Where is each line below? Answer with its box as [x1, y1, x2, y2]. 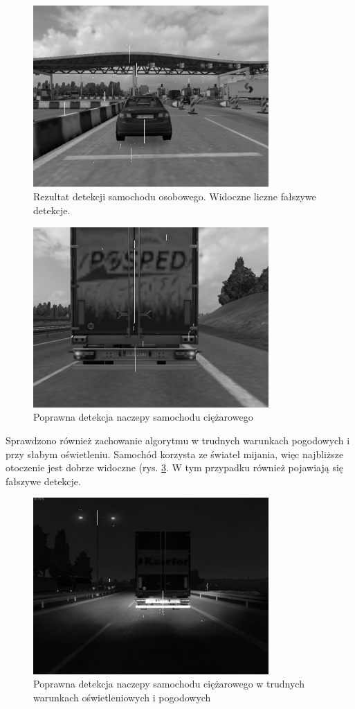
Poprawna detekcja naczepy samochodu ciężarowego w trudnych [33, 676, 304, 691]
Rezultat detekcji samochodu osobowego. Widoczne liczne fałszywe [33, 189, 316, 204]
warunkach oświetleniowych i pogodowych [33, 690, 211, 704]
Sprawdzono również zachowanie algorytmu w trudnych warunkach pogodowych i [6, 432, 350, 447]
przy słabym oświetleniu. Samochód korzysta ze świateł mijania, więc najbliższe [6, 446, 344, 461]
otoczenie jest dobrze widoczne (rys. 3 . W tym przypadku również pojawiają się [6, 460, 344, 475]
